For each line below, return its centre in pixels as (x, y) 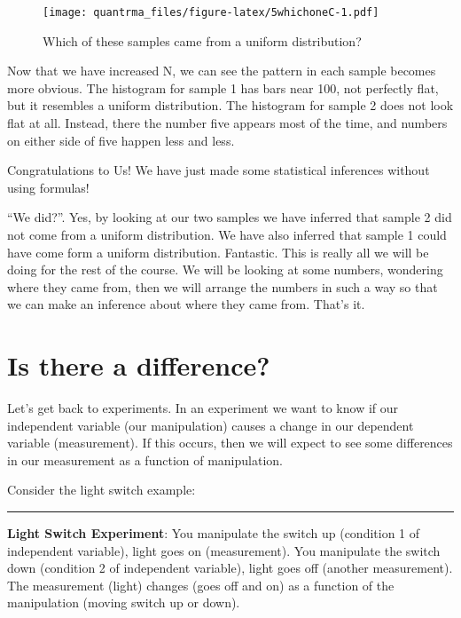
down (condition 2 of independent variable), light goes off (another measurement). (230, 568)
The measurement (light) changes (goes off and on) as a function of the (201, 585)
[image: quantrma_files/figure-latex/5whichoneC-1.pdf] (211, 12)
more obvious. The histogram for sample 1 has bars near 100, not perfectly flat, (223, 87)
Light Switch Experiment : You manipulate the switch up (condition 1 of (214, 533)
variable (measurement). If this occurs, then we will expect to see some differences (230, 443)
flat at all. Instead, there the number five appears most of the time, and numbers (227, 123)
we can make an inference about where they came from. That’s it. (186, 304)
